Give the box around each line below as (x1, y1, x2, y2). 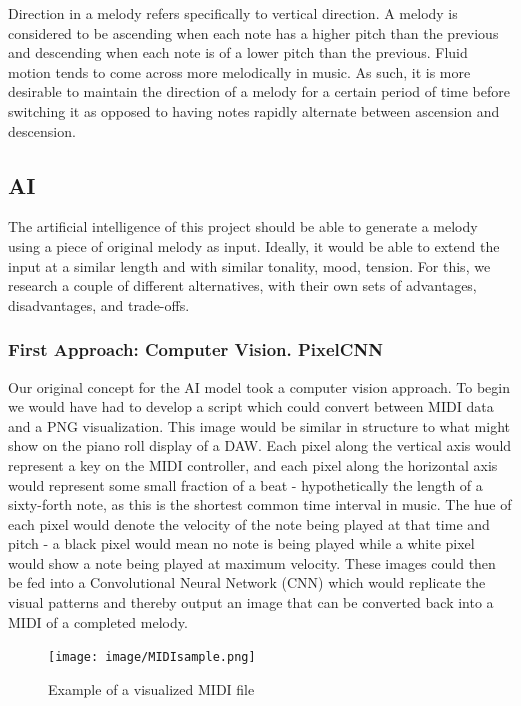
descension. (8, 120, 76, 141)
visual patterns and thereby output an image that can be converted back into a (8, 592, 494, 613)
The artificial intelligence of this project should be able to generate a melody (8, 216, 478, 237)
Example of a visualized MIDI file (48, 678, 255, 699)
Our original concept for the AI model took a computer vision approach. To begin (8, 376, 510, 397)
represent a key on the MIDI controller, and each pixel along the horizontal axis (8, 454, 498, 475)
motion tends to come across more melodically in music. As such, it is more (8, 61, 471, 82)
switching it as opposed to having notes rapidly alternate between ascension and (8, 100, 500, 121)
